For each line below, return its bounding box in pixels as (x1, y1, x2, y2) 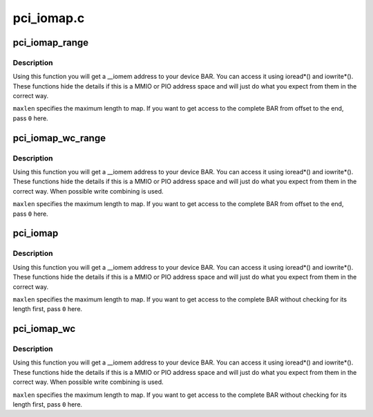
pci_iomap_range (12, 37, 89, 48)
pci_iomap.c (12, 10, 85, 26)
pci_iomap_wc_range (12, 132, 106, 144)
